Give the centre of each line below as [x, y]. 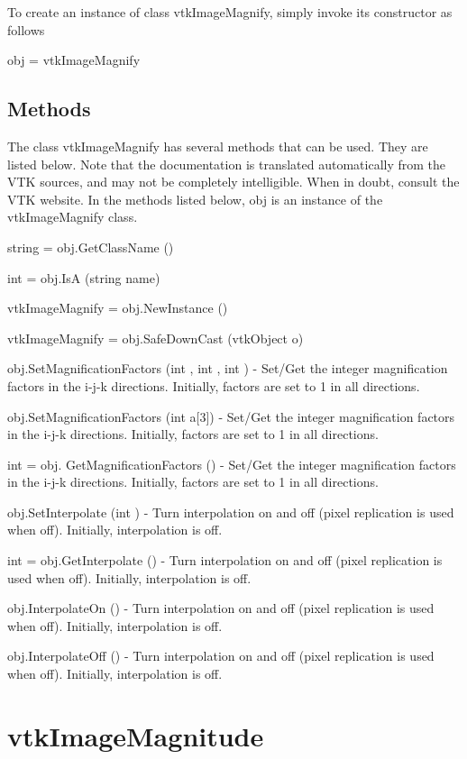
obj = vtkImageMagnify [74, 60]
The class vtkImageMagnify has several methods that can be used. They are [218, 146]
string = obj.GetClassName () [91, 247]
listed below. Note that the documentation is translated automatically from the [227, 164]
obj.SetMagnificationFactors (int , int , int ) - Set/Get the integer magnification [228, 368]
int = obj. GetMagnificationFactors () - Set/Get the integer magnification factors [232, 464]
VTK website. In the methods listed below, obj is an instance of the [195, 199]
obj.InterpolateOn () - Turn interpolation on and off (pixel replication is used [221, 608]
